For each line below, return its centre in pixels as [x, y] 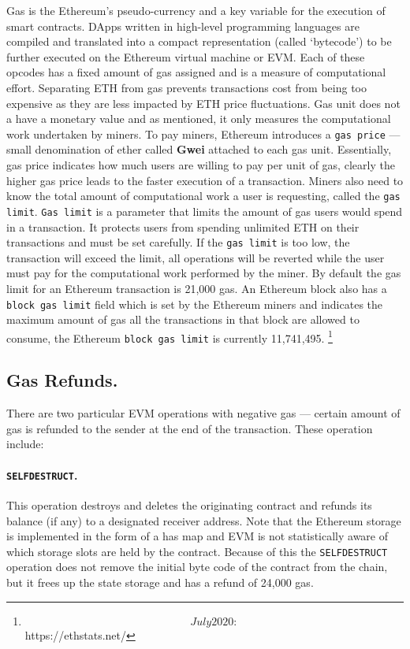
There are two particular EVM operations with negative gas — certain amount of [203, 413]
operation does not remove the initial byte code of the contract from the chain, [197, 567]
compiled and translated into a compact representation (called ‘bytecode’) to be [199, 41]
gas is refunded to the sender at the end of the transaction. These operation [190, 428]
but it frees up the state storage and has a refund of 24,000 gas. [160, 582]
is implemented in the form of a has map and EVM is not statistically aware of [198, 536]
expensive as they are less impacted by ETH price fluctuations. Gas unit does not [203, 103]
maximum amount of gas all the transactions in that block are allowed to [183, 319]
